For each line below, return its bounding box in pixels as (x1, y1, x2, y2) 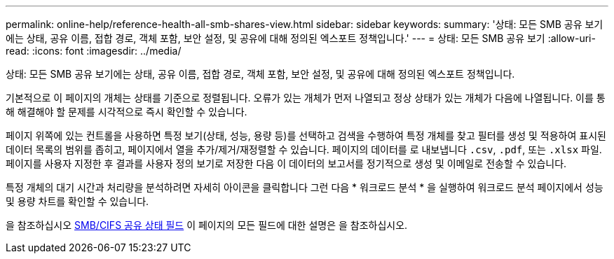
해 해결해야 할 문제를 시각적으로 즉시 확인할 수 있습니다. (6, 106, 247, 118)
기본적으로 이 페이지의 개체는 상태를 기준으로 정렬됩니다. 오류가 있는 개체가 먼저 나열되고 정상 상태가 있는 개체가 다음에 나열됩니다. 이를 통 (6, 92, 606, 104)
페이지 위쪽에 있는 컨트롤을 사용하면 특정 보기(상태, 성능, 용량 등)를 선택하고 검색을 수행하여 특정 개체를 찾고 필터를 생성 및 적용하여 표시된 (6, 129, 606, 141)
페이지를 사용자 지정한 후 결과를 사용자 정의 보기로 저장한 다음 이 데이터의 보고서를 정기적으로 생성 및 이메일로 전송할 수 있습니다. (6, 157, 567, 169)
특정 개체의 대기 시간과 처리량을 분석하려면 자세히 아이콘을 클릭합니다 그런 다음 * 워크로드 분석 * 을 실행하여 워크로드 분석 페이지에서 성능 (6, 181, 603, 193)
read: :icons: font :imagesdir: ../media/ (6, 45, 182, 57)
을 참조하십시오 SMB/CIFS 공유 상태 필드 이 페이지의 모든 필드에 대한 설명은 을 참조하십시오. (6, 219, 408, 231)
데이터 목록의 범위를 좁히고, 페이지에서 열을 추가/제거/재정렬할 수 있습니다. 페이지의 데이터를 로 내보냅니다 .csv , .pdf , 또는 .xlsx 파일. (6, 143, 602, 155)
